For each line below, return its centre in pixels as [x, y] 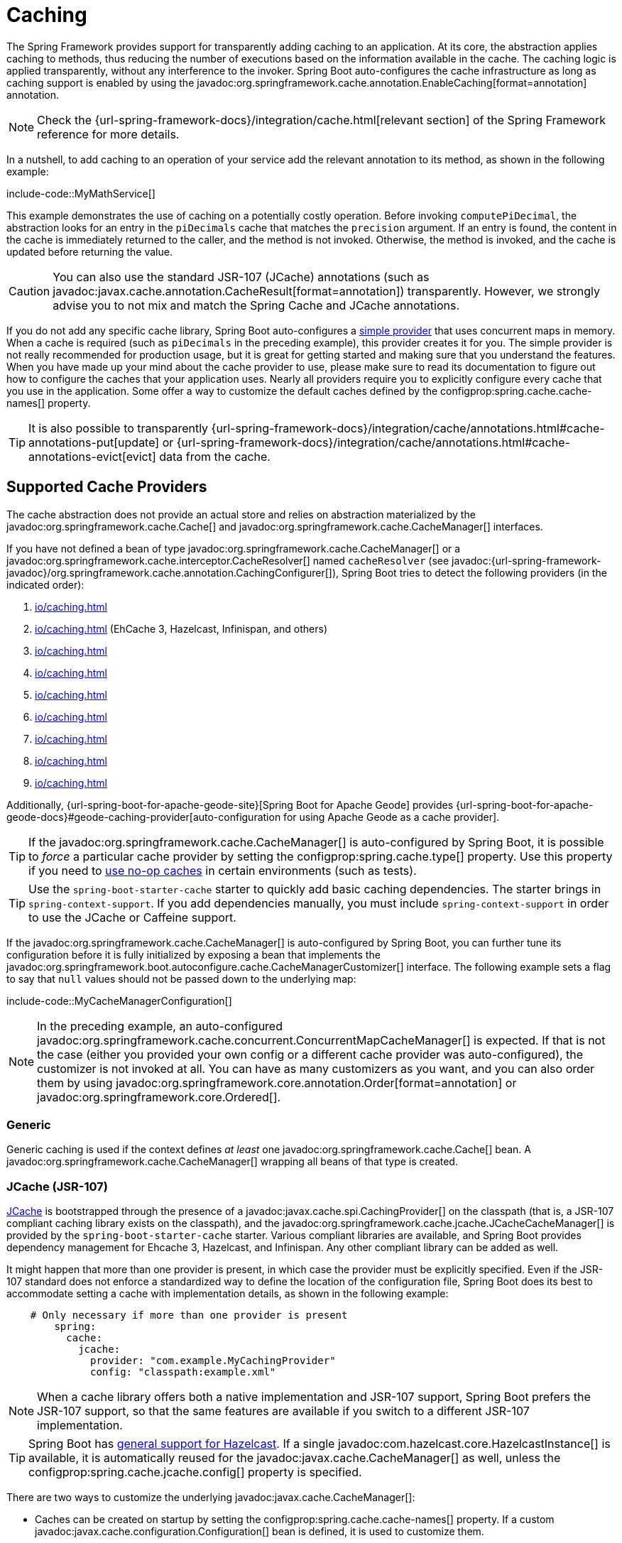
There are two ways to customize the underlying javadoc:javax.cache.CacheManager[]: [211, 1498]
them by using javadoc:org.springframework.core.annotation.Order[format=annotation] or [277, 1083]
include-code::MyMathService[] [81, 193]
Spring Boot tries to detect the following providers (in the [474, 572]
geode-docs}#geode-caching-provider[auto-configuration [144, 817]
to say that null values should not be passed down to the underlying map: [181, 978]
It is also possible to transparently [119, 428]
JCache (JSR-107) [57, 1186]
